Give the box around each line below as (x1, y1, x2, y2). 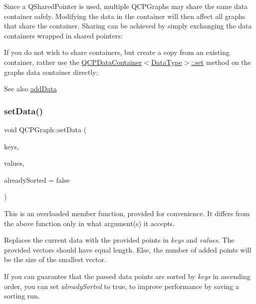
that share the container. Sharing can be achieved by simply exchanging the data (4, 20, 252, 31)
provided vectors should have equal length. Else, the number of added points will (4, 244, 252, 255)
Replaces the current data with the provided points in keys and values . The (4, 235, 235, 245)
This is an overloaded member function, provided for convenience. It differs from (4, 208, 250, 218)
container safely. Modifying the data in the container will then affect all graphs (4, 10, 246, 21)
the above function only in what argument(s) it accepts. (4, 218, 175, 228)
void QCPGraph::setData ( (4, 124, 87, 134)
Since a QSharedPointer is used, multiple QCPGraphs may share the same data (4, 1, 248, 11)
